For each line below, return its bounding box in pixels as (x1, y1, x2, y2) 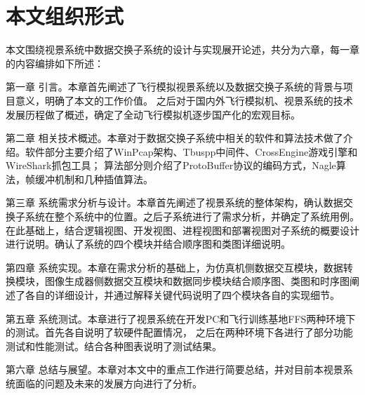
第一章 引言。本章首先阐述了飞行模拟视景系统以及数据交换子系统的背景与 (6, 79, 343, 94)
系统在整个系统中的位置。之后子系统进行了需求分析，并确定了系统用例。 (25, 209, 359, 224)
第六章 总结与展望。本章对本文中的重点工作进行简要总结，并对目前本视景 (6, 362, 343, 377)
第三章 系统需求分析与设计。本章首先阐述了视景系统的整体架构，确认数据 (6, 195, 343, 210)
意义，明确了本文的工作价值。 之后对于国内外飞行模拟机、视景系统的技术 (15, 93, 353, 107)
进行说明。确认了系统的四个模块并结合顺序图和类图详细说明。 (6, 236, 291, 251)
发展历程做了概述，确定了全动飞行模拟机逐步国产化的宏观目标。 (6, 107, 300, 121)
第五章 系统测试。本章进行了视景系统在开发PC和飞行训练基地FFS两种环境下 (6, 311, 356, 326)
